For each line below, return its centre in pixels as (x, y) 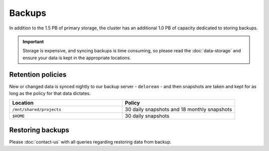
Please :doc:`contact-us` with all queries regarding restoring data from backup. (90, 142)
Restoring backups (39, 130)
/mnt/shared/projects (37, 109)
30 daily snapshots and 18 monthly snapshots (178, 110)
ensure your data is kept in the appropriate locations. (77, 58)
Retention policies (38, 75)
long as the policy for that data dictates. (50, 93)
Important (33, 41)
